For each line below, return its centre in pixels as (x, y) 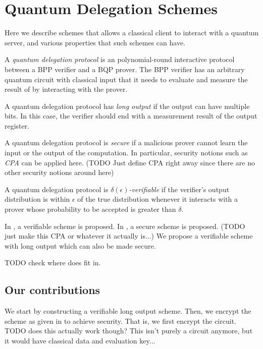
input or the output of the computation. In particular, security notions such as (126, 153)
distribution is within (37, 199)
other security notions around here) (59, 172)
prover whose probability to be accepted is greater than (90, 209)
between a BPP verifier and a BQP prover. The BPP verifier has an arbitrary (125, 69)
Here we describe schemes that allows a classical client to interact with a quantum (132, 33)
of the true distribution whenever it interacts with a (158, 199)
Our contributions (52, 290)
